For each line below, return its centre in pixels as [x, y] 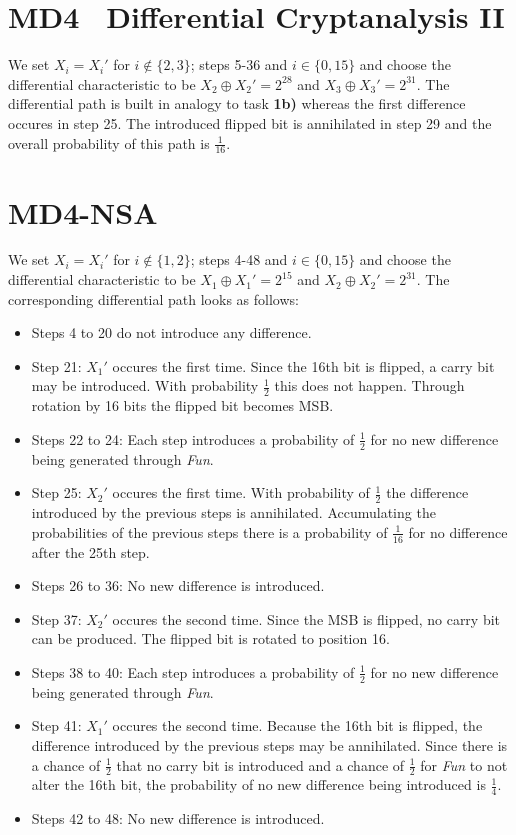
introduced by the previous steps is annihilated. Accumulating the [233, 512]
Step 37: [56, 618]
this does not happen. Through [369, 385]
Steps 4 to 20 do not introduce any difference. [171, 332]
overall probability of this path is [109, 142]
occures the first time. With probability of [241, 492]
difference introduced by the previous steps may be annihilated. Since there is [269, 744]
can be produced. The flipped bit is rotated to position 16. [210, 638]
